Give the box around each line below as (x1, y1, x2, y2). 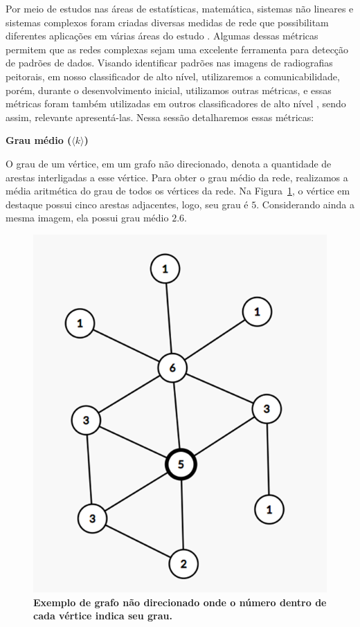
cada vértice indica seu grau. (33, 608, 172, 623)
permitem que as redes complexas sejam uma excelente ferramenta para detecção (6, 42, 349, 56)
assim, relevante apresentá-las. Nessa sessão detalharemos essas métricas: (6, 109, 314, 124)
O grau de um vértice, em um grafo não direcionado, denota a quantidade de (6, 156, 332, 170)
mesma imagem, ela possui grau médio (6, 210, 169, 225)
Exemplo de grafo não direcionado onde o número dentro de (33, 594, 327, 609)
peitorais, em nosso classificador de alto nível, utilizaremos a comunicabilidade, (6, 69, 340, 83)
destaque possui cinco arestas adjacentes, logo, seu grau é (6, 197, 249, 211)
